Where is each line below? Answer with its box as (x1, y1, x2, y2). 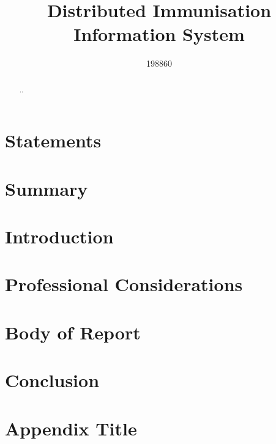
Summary (5, 176, 88, 201)
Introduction (5, 224, 114, 249)
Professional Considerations (5, 272, 243, 297)
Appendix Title (5, 415, 137, 440)
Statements (5, 128, 102, 153)
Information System (73, 21, 245, 46)
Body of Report (5, 319, 141, 344)
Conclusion (5, 368, 100, 393)
